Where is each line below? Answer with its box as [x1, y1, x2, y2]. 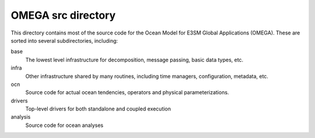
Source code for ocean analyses [25, 122, 104, 129]
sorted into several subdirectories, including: [10, 37, 118, 44]
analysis [10, 113, 31, 120]
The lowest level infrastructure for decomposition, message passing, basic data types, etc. [25, 56, 244, 63]
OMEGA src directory [10, 9, 116, 22]
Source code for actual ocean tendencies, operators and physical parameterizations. [25, 89, 229, 96]
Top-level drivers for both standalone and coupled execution [25, 105, 171, 112]
